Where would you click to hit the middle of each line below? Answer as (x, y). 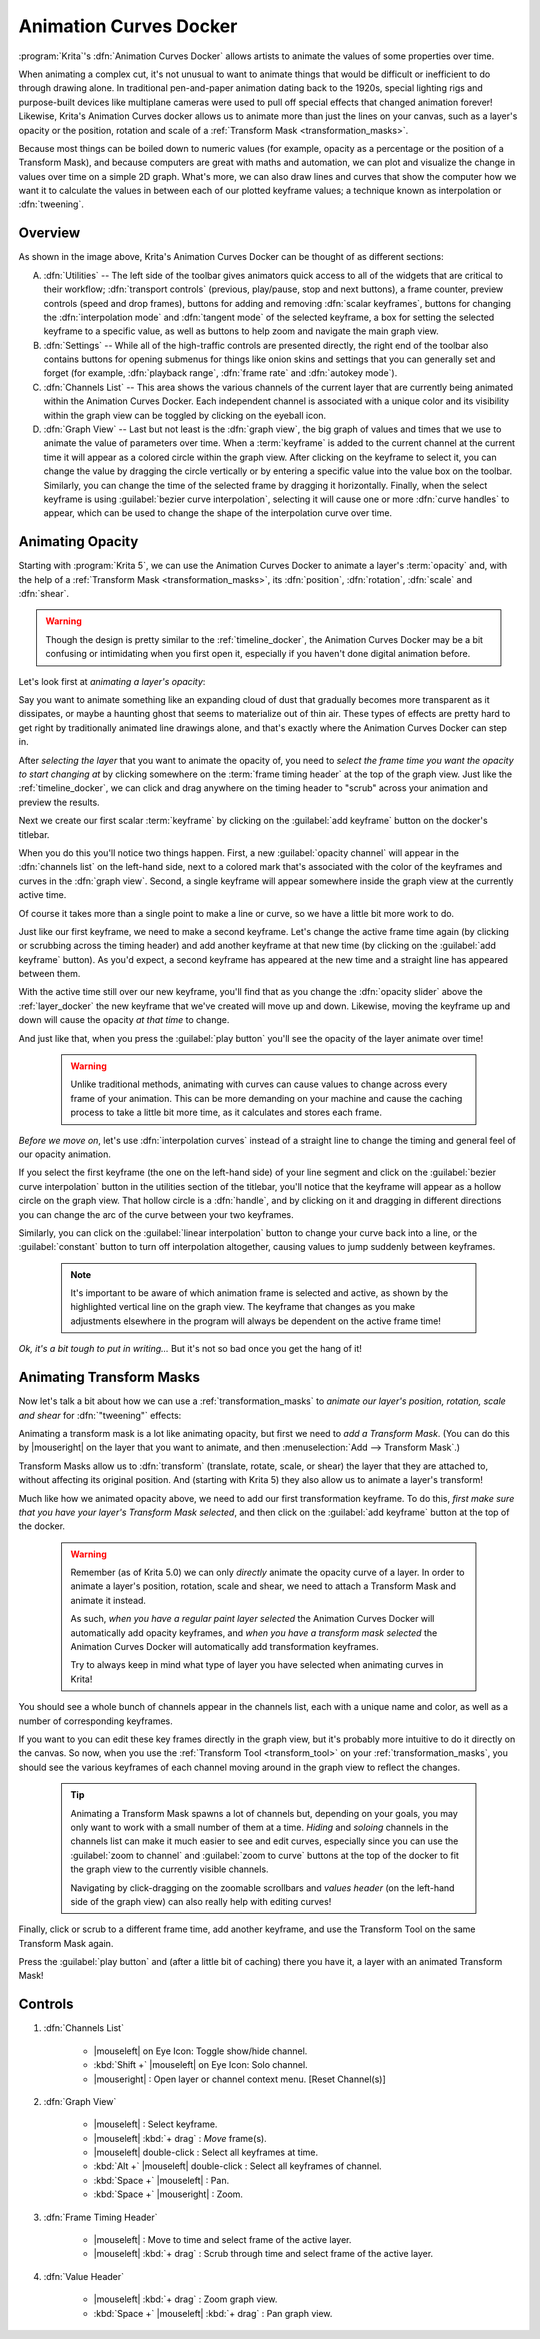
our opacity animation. (65, 1154)
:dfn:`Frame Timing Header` (100, 2217)
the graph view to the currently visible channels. (169, 1869)
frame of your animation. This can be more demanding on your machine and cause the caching (266, 1098)
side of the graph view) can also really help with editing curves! (201, 1901)
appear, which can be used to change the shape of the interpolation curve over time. (218, 513)
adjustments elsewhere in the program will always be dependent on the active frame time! (256, 1321)
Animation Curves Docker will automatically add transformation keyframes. (224, 1647)
